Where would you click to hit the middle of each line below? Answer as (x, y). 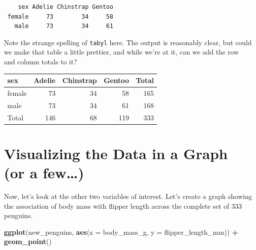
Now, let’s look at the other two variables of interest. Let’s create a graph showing (128, 196)
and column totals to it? (41, 62)
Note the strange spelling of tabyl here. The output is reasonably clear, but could (128, 42)
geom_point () (28, 241)
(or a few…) (44, 173)
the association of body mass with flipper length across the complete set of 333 (123, 206)
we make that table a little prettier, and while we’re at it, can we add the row (121, 52)
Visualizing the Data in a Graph (116, 153)
